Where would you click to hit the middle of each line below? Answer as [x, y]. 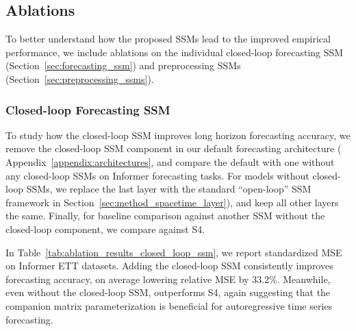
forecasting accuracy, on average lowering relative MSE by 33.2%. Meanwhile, [168, 279]
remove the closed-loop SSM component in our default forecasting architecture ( [174, 148]
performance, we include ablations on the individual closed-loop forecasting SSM [175, 52]
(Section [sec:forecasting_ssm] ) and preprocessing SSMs [123, 65]
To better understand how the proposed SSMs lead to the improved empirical [168, 39]
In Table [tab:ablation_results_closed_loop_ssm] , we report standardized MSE [174, 252]
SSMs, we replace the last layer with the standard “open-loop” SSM [169, 189]
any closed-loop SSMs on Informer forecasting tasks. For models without [157, 175]
